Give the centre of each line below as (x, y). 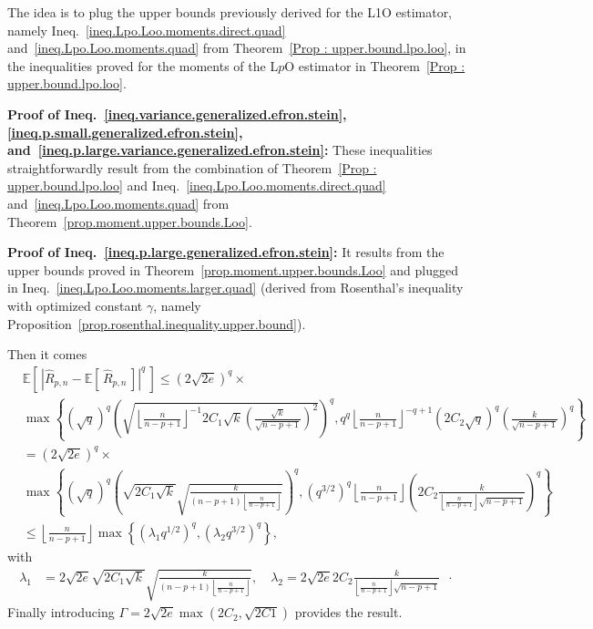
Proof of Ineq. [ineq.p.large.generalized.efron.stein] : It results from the (226, 252)
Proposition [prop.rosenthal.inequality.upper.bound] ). (157, 323)
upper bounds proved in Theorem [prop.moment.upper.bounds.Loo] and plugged (233, 269)
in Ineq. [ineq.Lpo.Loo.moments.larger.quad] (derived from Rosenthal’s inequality (235, 288)
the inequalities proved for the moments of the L (143, 65)
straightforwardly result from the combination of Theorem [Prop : (192, 167)
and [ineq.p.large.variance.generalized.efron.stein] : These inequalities (220, 150)
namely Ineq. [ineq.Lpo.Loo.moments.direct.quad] (147, 30)
